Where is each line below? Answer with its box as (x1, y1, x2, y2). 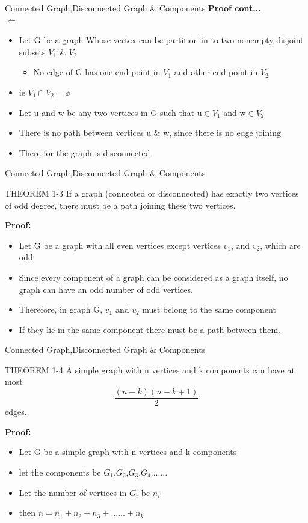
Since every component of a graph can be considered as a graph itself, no (19, 271, 288, 283)
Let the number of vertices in (19, 486, 127, 498)
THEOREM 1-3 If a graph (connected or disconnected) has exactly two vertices (5, 186, 299, 199)
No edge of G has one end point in (33, 66, 161, 78)
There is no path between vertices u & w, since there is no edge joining (19, 126, 281, 139)
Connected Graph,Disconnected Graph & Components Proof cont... (5, 2, 261, 14)
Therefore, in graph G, (19, 303, 103, 316)
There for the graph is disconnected (19, 146, 150, 159)
